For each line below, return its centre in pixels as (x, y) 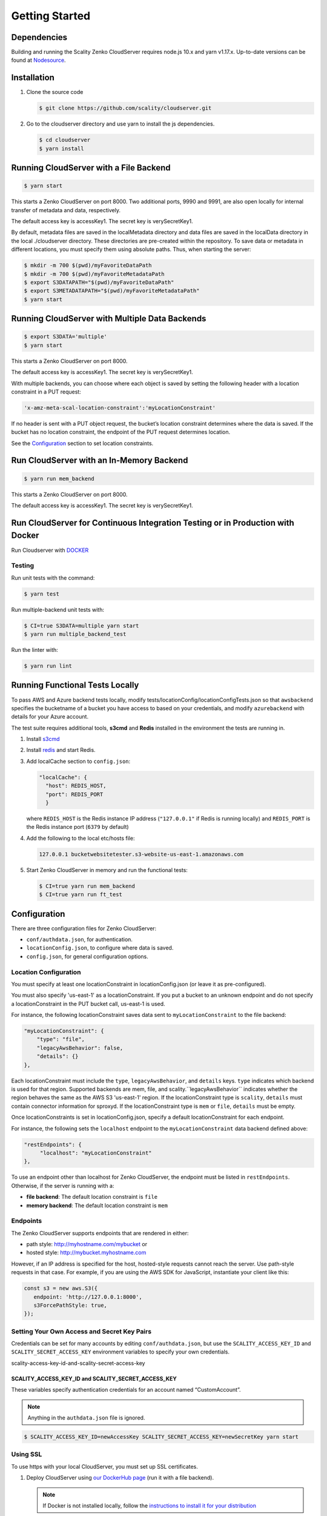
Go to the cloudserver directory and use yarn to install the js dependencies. (121, 124)
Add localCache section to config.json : (78, 761)
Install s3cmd (43, 739)
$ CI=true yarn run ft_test (81, 895)
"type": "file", (61, 1039)
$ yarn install (61, 148)
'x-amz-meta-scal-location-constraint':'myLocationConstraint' (120, 408)
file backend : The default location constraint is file (92, 1197)
